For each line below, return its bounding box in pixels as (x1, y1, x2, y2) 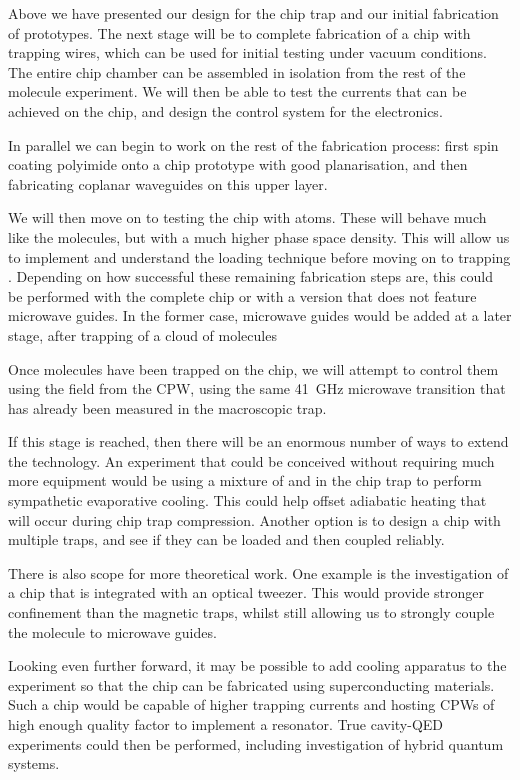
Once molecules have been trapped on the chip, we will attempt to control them (8, 358, 499, 379)
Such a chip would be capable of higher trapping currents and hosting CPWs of (8, 694, 495, 715)
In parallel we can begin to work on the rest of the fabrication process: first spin (8, 134, 499, 155)
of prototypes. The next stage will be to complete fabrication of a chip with (8, 22, 471, 43)
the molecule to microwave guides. (8, 621, 217, 642)
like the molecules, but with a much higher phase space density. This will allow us (8, 226, 510, 247)
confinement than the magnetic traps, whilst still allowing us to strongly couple (8, 602, 495, 623)
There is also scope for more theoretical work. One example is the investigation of (8, 562, 509, 583)
